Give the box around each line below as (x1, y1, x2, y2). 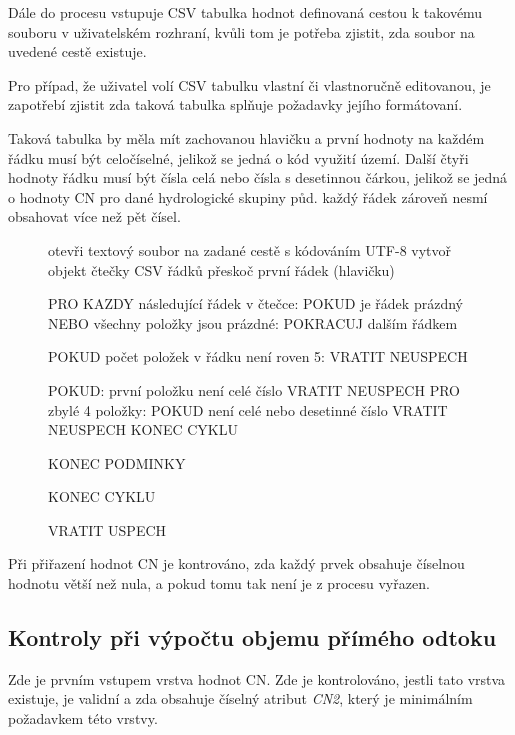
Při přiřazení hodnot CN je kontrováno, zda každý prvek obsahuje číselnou (8, 553, 465, 574)
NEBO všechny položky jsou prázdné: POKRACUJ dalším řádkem (48, 312, 458, 333)
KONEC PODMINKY (48, 452, 186, 473)
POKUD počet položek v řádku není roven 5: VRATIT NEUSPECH (48, 346, 468, 367)
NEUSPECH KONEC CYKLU (48, 419, 238, 440)
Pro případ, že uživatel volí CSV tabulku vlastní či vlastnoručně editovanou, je (8, 74, 491, 95)
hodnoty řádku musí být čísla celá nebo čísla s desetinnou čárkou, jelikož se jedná (8, 167, 508, 188)
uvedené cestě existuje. (8, 41, 147, 62)
